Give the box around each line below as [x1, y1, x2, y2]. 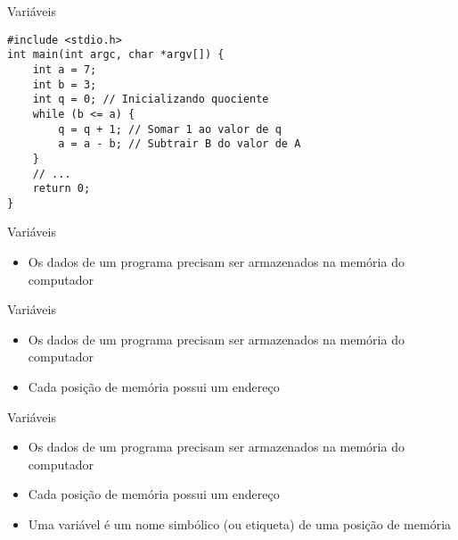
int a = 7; [32, 62, 97, 76]
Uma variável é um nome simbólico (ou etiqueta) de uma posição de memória [28, 515, 452, 533]
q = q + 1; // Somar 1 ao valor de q [58, 122, 282, 136]
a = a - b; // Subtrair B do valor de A [58, 137, 301, 151]
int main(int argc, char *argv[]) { [7, 48, 225, 62]
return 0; [32, 182, 91, 195]
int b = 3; [32, 78, 97, 91]
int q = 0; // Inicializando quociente [32, 93, 269, 106]
